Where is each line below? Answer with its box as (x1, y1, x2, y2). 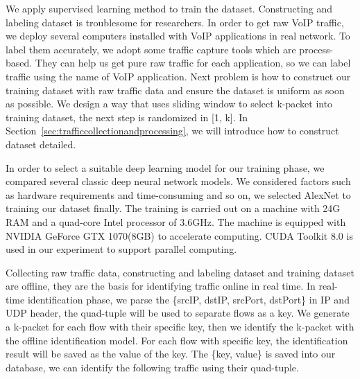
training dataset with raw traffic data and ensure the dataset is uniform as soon (6, 82, 345, 97)
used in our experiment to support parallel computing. (6, 242, 237, 256)
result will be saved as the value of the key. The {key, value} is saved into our (6, 346, 336, 361)
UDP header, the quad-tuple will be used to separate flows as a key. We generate (6, 306, 350, 320)
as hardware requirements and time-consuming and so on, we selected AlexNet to (6, 187, 351, 202)
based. (6, 55, 33, 70)
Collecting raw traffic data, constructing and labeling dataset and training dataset (6, 265, 354, 279)
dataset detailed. (6, 136, 76, 151)
